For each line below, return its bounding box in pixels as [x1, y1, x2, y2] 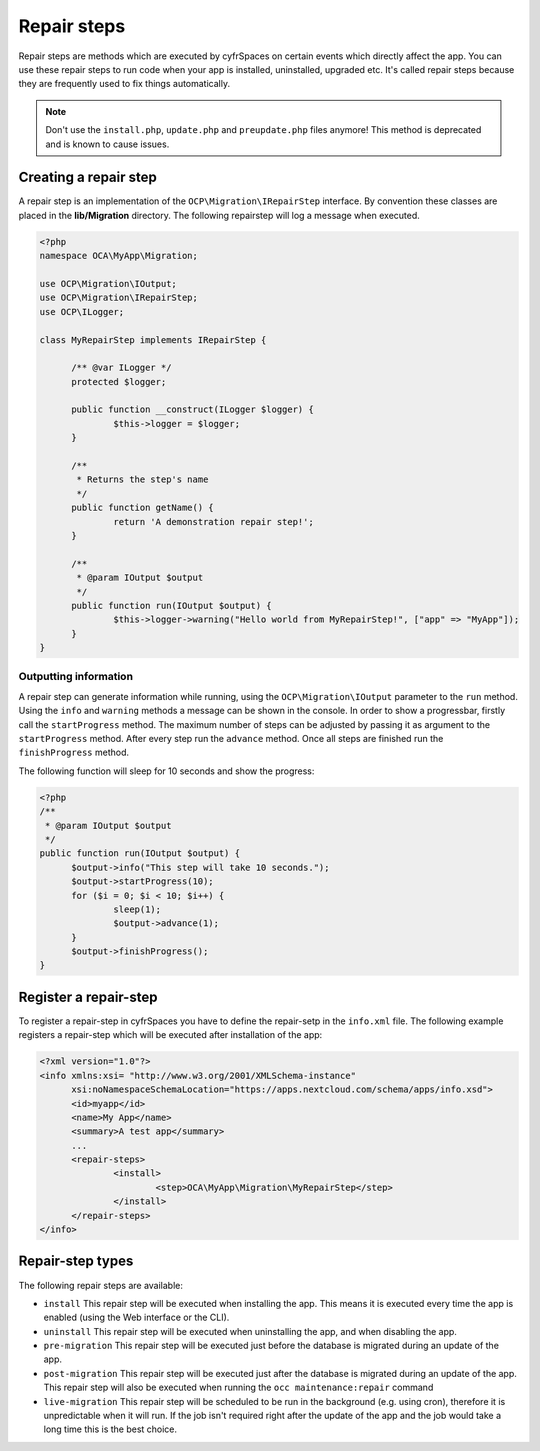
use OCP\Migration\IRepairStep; [39, 292, 199, 304]
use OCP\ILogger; [39, 306, 125, 317]
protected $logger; [71, 376, 167, 387]
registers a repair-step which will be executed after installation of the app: [18, 1029, 323, 1041]
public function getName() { [71, 502, 214, 514]
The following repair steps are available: [18, 1279, 184, 1291]
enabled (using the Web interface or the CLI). [43, 1311, 230, 1324]
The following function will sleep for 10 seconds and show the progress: [18, 765, 315, 777]
